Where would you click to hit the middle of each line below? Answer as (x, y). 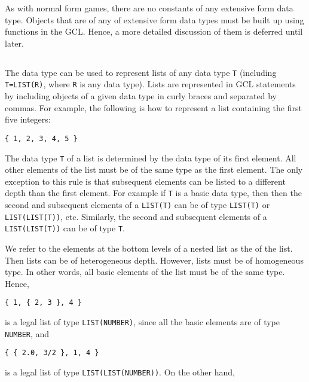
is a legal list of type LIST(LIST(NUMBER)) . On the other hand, (120, 372)
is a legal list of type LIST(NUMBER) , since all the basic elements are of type (142, 322)
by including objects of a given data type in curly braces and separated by (141, 96)
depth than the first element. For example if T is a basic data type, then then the (153, 193)
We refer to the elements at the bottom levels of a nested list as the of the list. (149, 248)
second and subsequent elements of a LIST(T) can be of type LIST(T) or (137, 205)
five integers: (28, 119)
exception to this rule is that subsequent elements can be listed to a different (145, 181)
